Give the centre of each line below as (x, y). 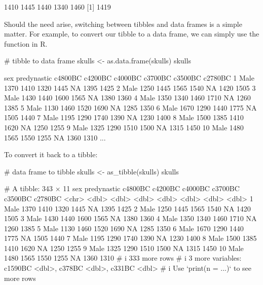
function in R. (26, 43)
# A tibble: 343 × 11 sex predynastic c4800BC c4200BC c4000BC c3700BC (122, 188)
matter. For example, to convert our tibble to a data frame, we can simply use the (132, 34)
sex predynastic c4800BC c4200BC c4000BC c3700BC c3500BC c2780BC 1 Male (129, 77)
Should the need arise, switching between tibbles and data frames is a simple (123, 24)
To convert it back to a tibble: (51, 154)
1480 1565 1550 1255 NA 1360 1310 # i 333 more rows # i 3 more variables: (123, 258)
